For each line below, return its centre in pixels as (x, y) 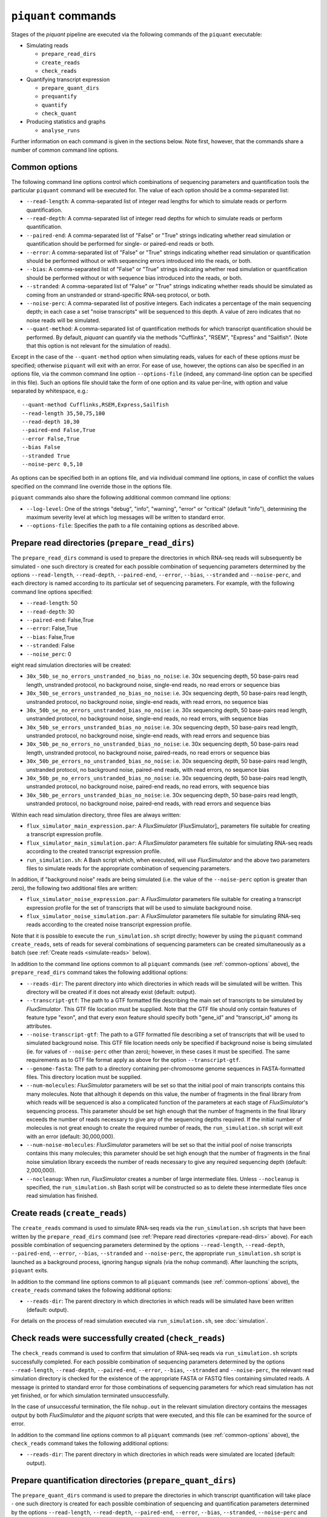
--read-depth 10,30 (51, 422)
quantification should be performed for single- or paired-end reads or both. (121, 244)
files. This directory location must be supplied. (84, 1076)
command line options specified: (52, 592)
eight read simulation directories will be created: (71, 665)
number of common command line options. (65, 150)
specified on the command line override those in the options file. (92, 486)
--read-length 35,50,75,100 (64, 413)
